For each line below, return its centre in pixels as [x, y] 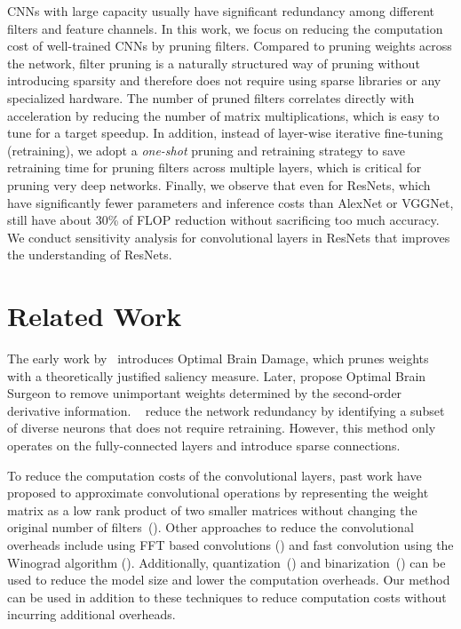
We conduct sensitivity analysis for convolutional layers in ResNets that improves [229, 237]
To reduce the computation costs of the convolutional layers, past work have [215, 475]
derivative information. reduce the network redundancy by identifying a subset [226, 410]
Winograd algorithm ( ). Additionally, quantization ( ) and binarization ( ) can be [227, 562]
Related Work [95, 316]
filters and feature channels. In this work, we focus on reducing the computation [225, 28]
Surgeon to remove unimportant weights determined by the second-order [205, 393]
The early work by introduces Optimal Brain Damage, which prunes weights [218, 358]
